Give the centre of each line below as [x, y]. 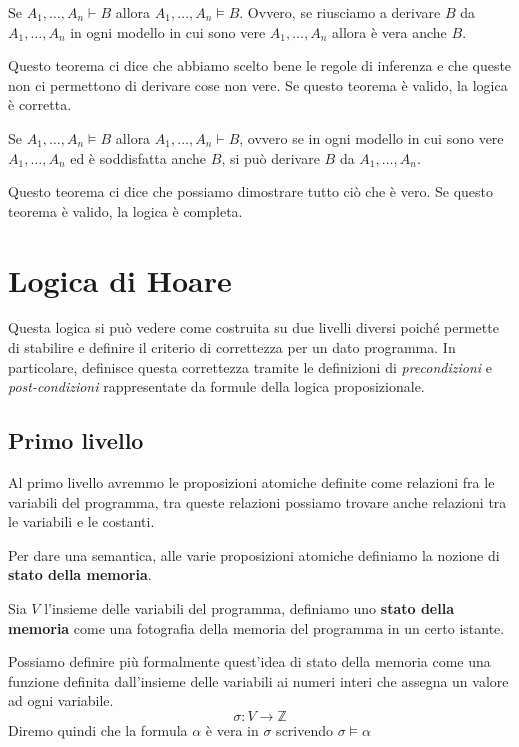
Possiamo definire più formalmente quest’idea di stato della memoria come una [249, 661]
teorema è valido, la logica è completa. [125, 210]
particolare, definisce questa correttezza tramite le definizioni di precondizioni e [250, 366]
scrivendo [305, 729]
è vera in [232, 729]
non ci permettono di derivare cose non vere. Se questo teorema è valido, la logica [258, 84]
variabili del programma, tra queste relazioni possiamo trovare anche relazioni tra [257, 501]
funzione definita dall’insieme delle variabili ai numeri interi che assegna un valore [258, 680]
